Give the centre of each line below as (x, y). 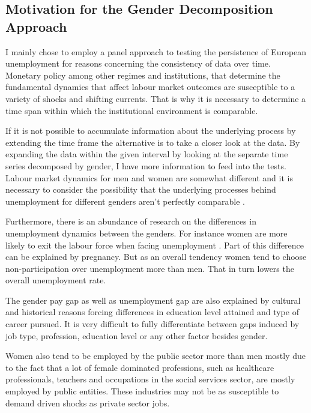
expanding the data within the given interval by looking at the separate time (147, 154)
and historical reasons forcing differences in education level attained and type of (152, 312)
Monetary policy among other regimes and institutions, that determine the (143, 75)
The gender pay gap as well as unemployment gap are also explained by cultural (153, 300)
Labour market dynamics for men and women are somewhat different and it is (149, 177)
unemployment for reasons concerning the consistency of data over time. (138, 63)
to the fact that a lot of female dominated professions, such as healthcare (140, 367)
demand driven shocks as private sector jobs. (88, 402)
